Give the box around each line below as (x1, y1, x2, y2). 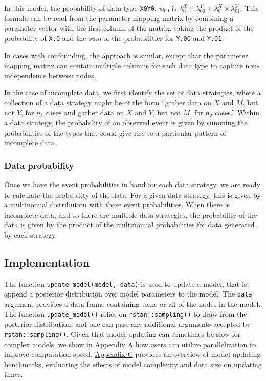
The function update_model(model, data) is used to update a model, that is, (4, 278, 249, 289)
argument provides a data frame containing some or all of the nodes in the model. (4, 299, 261, 309)
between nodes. (48, 70, 96, 80)
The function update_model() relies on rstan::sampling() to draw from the (4, 308, 247, 319)
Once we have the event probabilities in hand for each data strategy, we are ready (4, 179, 260, 190)
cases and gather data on (46, 107, 124, 118)
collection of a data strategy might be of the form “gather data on (4, 97, 212, 108)
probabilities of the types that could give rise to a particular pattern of (4, 127, 227, 138)
